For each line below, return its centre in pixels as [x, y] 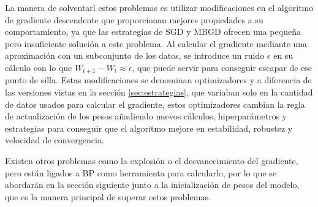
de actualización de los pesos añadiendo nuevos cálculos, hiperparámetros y [146, 116]
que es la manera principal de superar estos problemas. [108, 196]
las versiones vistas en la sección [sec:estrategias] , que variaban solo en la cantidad [159, 92]
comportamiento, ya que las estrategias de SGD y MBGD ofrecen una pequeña [153, 32]
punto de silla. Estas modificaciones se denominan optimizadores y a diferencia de [158, 80]
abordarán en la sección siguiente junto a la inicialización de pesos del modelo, [152, 185]
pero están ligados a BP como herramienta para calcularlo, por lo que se [141, 172]
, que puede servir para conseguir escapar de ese [222, 67]
